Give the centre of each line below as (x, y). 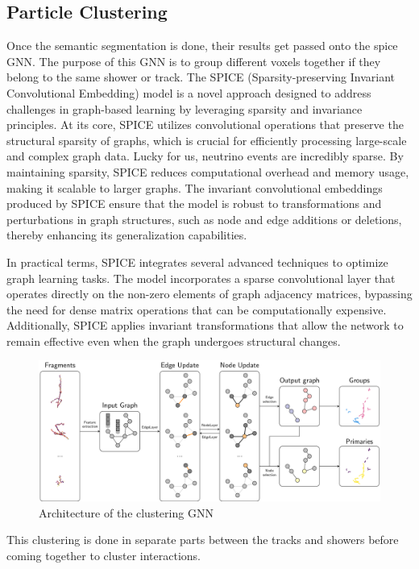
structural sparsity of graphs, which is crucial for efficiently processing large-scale (207, 140)
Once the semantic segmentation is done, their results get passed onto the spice (202, 46)
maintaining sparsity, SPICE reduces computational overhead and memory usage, (208, 171)
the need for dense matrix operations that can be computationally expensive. (197, 309)
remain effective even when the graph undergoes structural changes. (174, 341)
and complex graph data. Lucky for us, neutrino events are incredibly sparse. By (205, 156)
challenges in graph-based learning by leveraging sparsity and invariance (185, 108)
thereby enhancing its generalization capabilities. (127, 235)
